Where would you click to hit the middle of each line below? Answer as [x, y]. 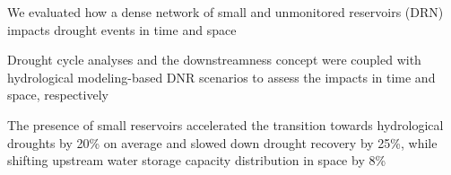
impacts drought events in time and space [122, 29]
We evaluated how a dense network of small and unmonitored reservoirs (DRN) [225, 12]
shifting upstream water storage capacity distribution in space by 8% [197, 160]
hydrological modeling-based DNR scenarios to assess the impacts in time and [221, 77]
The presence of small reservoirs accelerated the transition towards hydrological [225, 124]
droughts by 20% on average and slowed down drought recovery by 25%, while [222, 142]
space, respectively [58, 95]
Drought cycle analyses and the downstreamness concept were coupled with [214, 60]
